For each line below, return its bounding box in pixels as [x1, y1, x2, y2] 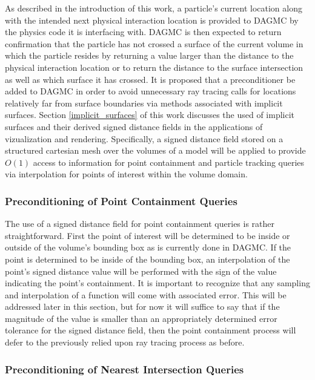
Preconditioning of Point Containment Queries [5, 193, 237, 208]
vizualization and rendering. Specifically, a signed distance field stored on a [5, 132, 283, 145]
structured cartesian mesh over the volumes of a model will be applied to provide [5, 144, 306, 157]
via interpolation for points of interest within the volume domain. [5, 168, 248, 180]
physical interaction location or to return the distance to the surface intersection [5, 61, 303, 73]
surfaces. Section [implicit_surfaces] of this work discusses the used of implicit [5, 108, 295, 121]
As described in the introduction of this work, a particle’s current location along [5, 2, 302, 14]
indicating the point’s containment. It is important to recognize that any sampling [5, 277, 310, 289]
